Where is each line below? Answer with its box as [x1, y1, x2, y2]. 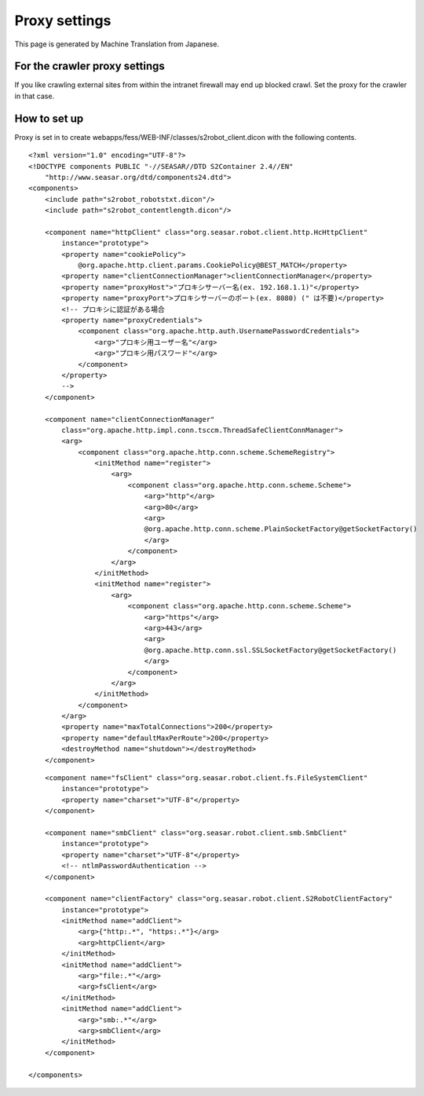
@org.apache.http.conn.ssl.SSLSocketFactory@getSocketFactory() [144, 645, 397, 654]
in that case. [14, 91, 55, 101]
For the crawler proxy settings [14, 60, 165, 73]
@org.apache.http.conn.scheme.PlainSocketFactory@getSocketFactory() [144, 525, 418, 533]
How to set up [14, 112, 84, 125]
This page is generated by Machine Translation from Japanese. [14, 39, 220, 49]
